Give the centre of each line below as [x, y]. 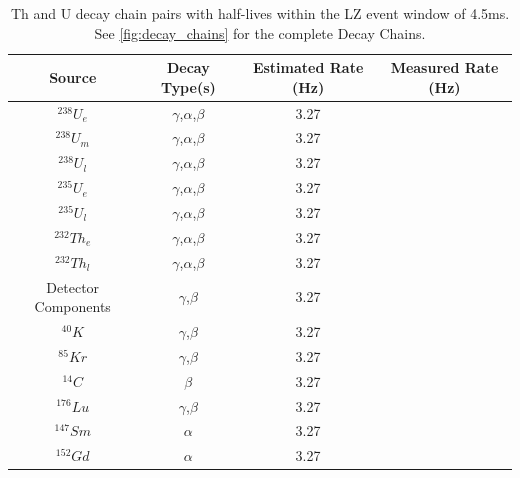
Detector [73, 286]
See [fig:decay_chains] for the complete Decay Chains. [260, 32]
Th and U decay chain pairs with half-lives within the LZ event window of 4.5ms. [260, 13]
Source [73, 76]
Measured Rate [444, 67]
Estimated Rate [308, 67]
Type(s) [188, 86]
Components [72, 306]
